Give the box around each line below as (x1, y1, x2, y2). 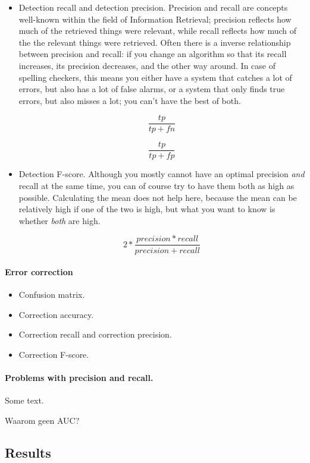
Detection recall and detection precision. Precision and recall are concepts (18, 1, 288, 13)
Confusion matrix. (18, 288, 85, 301)
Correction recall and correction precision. (18, 328, 172, 341)
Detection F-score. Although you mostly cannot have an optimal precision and (18, 168, 305, 180)
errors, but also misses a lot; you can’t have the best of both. (18, 94, 241, 106)
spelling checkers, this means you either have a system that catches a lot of (18, 71, 292, 83)
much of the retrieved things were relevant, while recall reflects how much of (18, 24, 297, 37)
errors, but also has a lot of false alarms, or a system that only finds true (18, 83, 285, 95)
